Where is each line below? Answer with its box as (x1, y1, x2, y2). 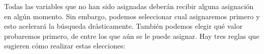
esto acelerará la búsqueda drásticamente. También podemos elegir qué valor (4, 21, 243, 31)
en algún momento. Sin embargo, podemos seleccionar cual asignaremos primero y (4, 11, 260, 21)
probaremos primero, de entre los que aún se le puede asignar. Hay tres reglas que (4, 30, 259, 41)
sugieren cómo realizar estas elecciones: (4, 40, 126, 51)
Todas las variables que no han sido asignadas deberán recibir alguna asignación (4, 1, 254, 11)
